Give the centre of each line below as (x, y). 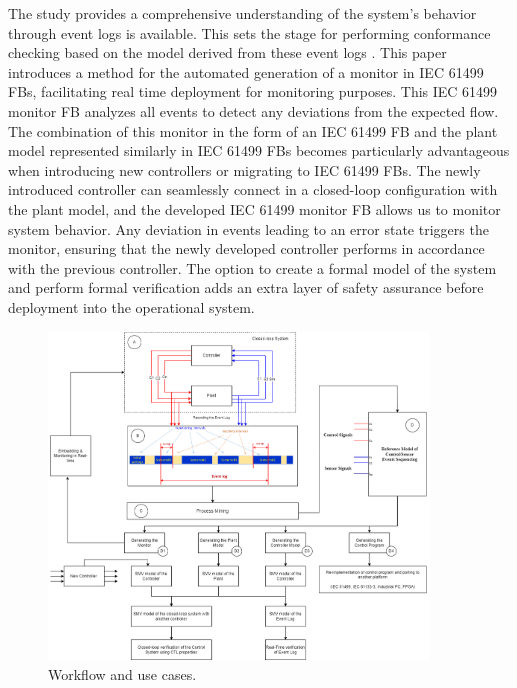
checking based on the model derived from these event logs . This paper (227, 52)
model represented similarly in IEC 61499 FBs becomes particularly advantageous (259, 150)
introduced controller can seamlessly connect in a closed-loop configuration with (253, 189)
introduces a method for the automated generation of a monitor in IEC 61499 (246, 71)
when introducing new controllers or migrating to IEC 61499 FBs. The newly (244, 169)
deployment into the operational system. (131, 306)
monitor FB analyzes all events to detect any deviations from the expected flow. (253, 110)
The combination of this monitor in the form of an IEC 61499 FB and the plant (253, 130)
